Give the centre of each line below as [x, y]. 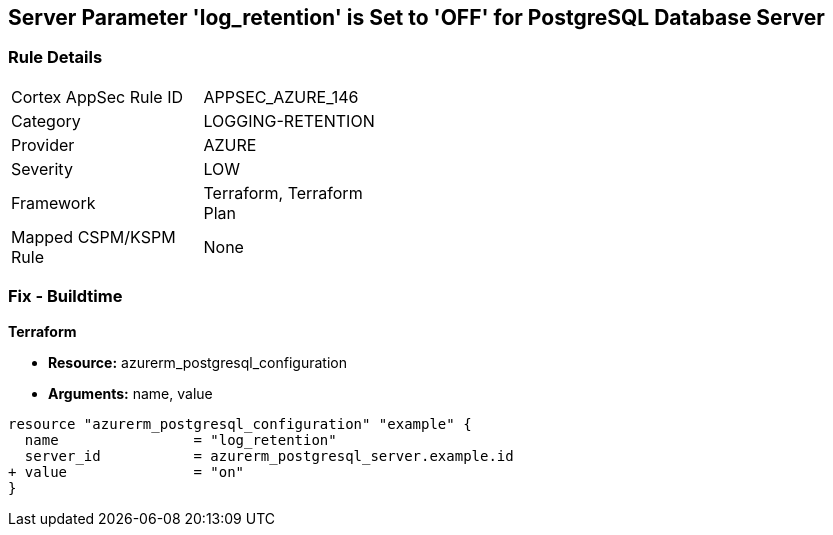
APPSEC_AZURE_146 [281, 96]
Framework [53, 202]
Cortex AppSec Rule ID [97, 96]
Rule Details [55, 57]
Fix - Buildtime [65, 296]
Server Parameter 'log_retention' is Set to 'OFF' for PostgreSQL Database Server [416, 17]
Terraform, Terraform [283, 192]
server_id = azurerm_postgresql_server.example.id [269, 455]
